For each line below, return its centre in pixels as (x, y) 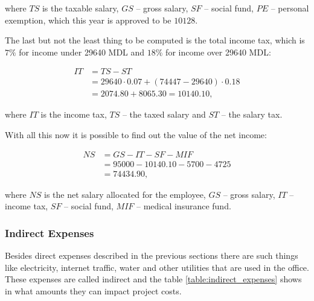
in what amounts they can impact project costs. (93, 290)
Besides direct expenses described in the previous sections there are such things (152, 255)
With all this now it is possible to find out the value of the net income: (136, 135)
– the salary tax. (252, 114)
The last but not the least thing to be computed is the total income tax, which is (155, 40)
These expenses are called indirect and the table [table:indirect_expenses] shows (153, 279)
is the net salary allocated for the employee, (125, 194)
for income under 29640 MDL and (82, 52)
